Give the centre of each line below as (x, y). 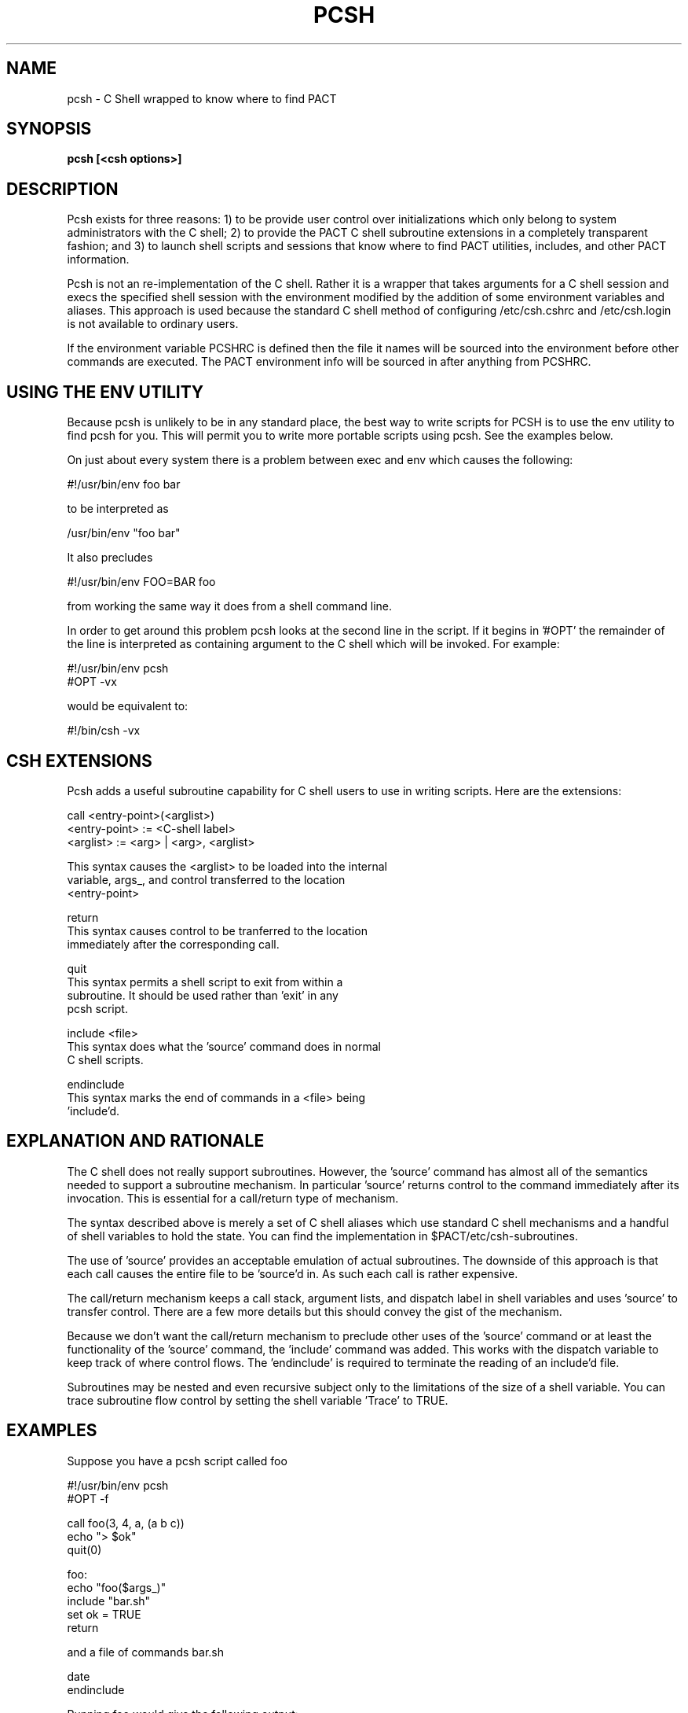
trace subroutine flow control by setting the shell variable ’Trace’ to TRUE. (258, 1400)
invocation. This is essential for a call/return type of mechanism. (233, 1198)
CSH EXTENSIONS (79, 761)
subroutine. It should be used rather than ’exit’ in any (203, 995)
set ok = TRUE (104, 1614)
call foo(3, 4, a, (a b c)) (126, 1523)
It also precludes (110, 558)
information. (98, 260)
